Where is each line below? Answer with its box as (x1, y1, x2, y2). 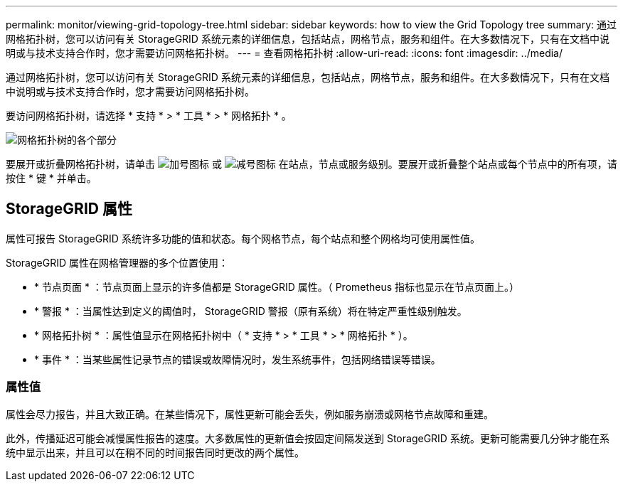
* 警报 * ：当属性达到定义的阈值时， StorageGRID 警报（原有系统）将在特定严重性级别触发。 (34, 304, 467, 317)
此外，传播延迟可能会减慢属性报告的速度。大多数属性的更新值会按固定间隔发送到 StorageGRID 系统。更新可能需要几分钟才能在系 (6, 432, 609, 444)
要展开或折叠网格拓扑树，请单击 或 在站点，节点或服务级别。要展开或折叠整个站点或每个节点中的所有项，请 (6, 158, 617, 170)
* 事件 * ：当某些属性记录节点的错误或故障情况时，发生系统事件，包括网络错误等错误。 (34, 353, 441, 365)
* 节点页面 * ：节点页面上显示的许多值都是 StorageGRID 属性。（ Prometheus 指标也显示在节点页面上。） (34, 280, 520, 293)
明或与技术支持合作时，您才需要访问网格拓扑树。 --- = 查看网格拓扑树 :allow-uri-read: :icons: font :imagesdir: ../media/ (6, 47, 563, 59)
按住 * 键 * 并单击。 (6, 172, 97, 184)
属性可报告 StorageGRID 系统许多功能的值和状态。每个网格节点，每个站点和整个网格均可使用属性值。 (6, 232, 480, 245)
